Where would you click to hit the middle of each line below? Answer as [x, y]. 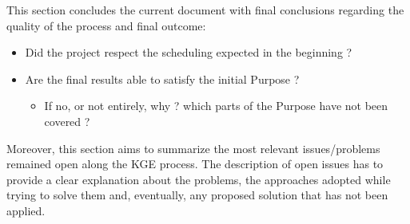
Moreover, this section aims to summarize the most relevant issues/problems [193, 148]
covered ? [67, 121]
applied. [26, 210]
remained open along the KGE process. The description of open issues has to [195, 164]
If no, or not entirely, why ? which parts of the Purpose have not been [216, 106]
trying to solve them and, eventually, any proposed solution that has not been [197, 195]
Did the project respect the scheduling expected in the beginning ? [189, 52]
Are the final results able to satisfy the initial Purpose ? [162, 79]
